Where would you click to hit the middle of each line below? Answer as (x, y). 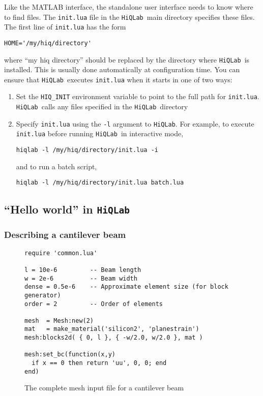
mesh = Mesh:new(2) (59, 321)
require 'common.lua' (61, 253)
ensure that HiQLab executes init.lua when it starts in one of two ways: (118, 79)
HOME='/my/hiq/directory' (48, 43)
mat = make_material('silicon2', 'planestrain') (112, 329)
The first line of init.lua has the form (65, 27)
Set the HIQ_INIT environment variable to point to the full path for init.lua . (138, 96)
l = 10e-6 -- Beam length (83, 270)
